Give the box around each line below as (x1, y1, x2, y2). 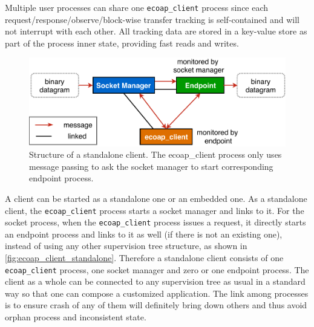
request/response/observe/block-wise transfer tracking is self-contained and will (5, 13, 299, 25)
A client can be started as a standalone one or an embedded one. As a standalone (5, 192, 307, 204)
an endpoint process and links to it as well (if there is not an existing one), (5, 227, 283, 240)
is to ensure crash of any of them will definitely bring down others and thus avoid (5, 299, 307, 311)
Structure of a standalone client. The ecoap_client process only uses (29, 148, 282, 161)
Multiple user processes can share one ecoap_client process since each (5, 1, 269, 13)
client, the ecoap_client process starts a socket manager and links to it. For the (5, 204, 304, 216)
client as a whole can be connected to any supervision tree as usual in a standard (5, 275, 306, 288)
